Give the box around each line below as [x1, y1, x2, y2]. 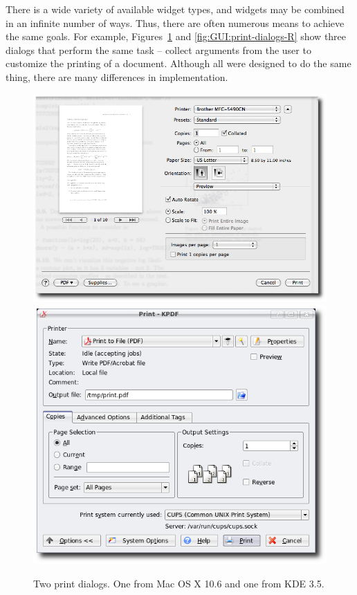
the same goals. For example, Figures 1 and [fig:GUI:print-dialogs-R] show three [6, 29, 347, 44]
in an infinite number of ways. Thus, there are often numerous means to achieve [6, 15, 345, 30]
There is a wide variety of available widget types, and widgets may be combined [6, 2, 345, 16]
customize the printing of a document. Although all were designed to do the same [6, 56, 351, 71]
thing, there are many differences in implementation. [6, 69, 228, 84]
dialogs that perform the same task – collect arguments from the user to [6, 42, 311, 57]
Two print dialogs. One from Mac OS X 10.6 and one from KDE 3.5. [33, 576, 324, 590]
